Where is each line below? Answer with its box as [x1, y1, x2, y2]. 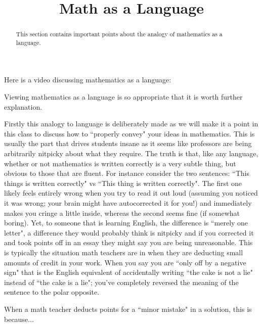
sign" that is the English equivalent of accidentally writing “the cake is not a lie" [4, 267, 253, 277]
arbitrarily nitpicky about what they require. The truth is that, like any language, [4, 148, 258, 159]
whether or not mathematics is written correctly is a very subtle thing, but [4, 158, 236, 168]
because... [4, 313, 34, 324]
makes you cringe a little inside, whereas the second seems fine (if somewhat [4, 207, 240, 218]
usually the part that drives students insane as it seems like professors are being [4, 138, 252, 149]
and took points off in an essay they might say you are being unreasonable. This [4, 237, 253, 248]
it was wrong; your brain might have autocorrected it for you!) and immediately [4, 198, 252, 208]
